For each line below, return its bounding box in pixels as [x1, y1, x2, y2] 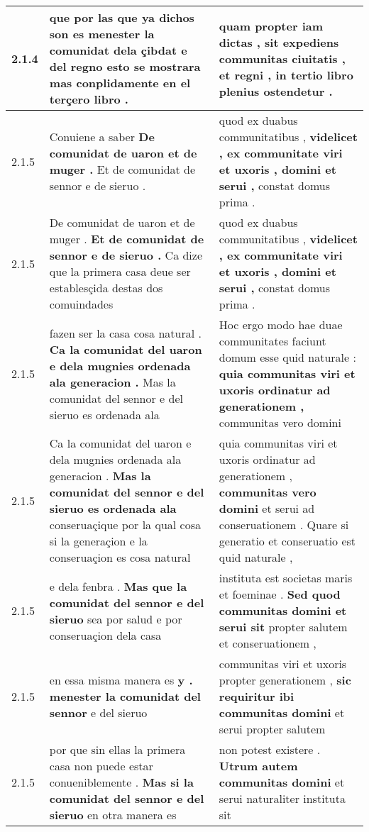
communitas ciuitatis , [219, 50, 346, 67]
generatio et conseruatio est [219, 533, 356, 549]
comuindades [49, 296, 114, 312]
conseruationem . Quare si [219, 516, 349, 533]
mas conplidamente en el [49, 74, 191, 91]
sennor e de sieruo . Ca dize [49, 247, 203, 263]
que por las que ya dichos [49, 9, 194, 26]
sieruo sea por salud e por [49, 610, 182, 627]
